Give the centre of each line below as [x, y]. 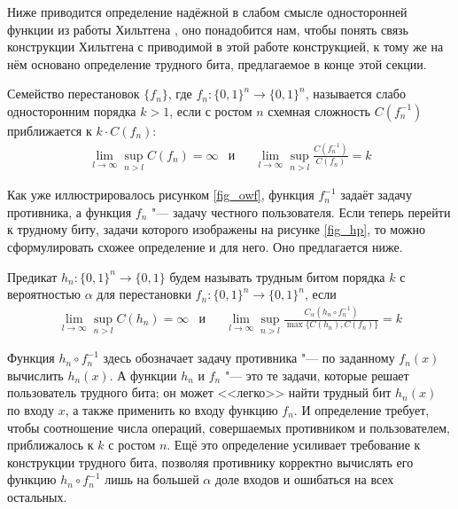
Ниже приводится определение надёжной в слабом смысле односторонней [207, 12]
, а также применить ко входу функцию [171, 410]
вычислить [35, 375]
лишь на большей [152, 479]
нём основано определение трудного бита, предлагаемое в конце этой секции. [217, 63]
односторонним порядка [72, 110]
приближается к [50, 130]
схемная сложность [319, 110]
